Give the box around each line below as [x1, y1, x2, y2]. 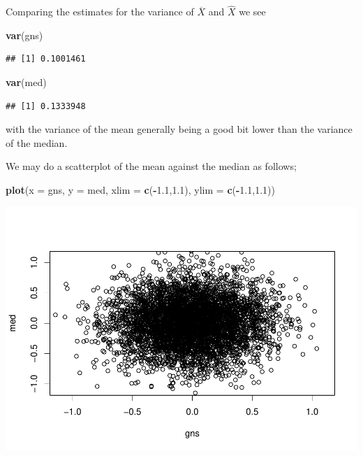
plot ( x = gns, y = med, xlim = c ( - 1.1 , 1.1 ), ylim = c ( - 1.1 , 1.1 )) [6, 182, 275, 197]
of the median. [6, 135, 68, 150]
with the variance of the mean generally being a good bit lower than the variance [6, 122, 353, 136]
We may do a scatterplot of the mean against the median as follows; [6, 159, 297, 173]
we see [239, 4, 266, 19]
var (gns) [6, 27, 43, 42]
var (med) [6, 75, 47, 89]
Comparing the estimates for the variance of [6, 4, 194, 19]
